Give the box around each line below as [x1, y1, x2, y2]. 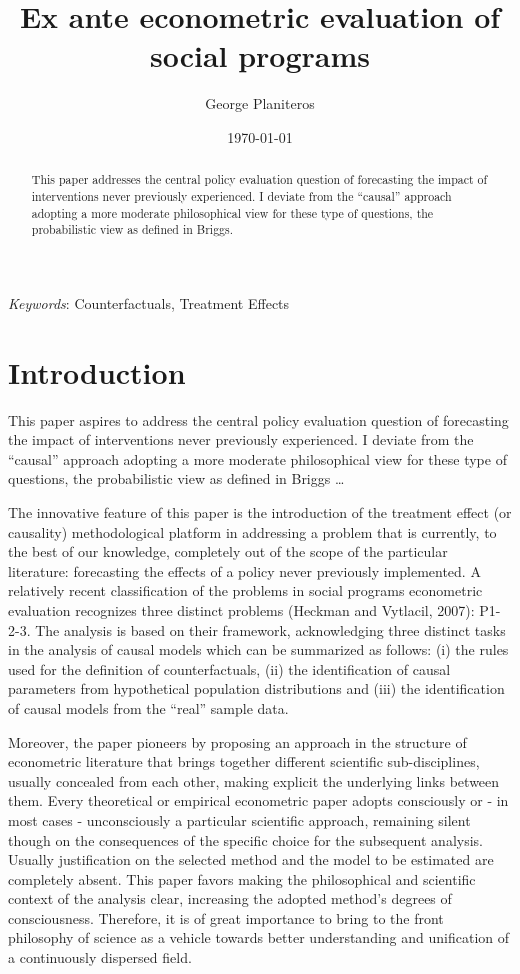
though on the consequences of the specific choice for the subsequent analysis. [8, 829, 483, 850]
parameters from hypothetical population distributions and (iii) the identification [8, 678, 505, 699]
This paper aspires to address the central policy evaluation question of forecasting [8, 409, 509, 430]
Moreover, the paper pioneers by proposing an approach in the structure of [8, 731, 467, 752]
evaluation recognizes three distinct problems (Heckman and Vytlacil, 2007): [8, 599, 475, 620]
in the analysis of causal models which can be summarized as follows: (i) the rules [8, 639, 509, 660]
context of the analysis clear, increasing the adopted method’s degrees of [8, 888, 452, 909]
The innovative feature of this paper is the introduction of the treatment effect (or [8, 502, 512, 523]
